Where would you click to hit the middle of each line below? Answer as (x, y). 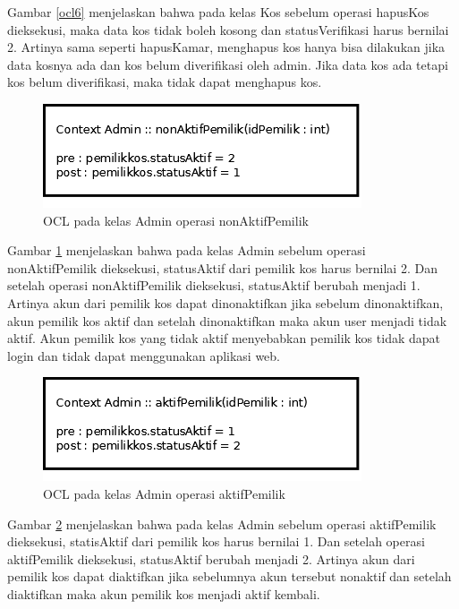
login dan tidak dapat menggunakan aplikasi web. (144, 355)
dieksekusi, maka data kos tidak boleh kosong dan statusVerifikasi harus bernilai (228, 29)
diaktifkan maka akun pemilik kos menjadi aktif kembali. (164, 593)
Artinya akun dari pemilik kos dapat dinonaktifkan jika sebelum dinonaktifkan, (225, 302)
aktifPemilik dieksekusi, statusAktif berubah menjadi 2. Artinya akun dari (211, 558)
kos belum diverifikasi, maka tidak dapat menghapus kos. (165, 82)
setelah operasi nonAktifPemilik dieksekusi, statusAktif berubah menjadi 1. (214, 285)
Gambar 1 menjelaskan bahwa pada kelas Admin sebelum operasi (187, 250)
